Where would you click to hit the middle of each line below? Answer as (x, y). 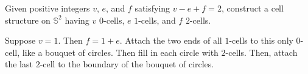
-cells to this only (261, 40)
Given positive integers (47, 8)
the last (19, 64)
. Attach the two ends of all (171, 40)
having (77, 20)
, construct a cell (252, 8)
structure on (28, 20)
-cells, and (157, 20)
